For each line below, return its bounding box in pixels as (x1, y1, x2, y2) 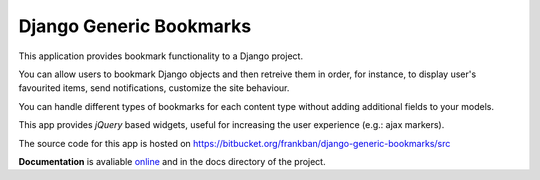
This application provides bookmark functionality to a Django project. (18, 50, 304, 62)
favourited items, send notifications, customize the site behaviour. (18, 82, 290, 94)
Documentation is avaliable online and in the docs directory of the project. (18, 155, 326, 167)
